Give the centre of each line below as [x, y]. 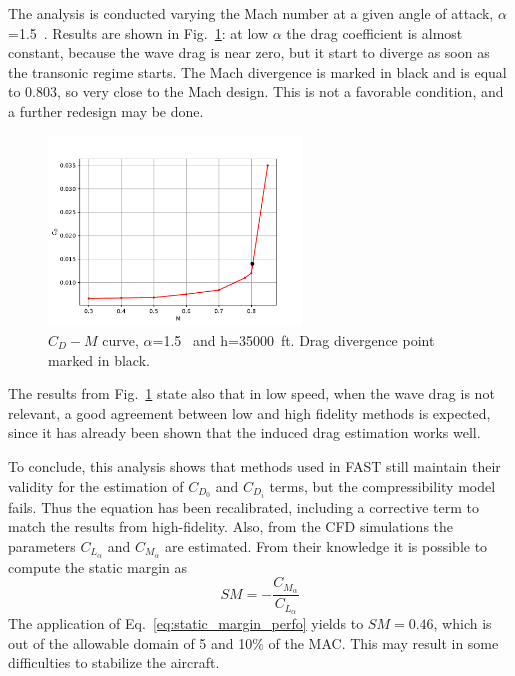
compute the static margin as [98, 566]
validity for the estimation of [96, 485]
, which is [462, 622]
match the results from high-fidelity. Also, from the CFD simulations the [231, 526]
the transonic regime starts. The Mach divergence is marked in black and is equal [257, 71]
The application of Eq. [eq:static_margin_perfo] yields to [186, 622]
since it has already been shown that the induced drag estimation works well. [244, 432]
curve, [120, 339]
